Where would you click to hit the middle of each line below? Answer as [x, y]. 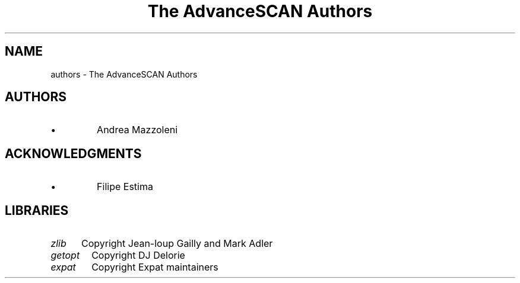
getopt [65, 255]
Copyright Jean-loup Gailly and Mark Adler [177, 244]
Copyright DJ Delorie [138, 255]
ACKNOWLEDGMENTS [73, 153]
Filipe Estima [125, 187]
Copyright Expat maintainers [155, 267]
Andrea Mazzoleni [137, 130]
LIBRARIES [37, 210]
